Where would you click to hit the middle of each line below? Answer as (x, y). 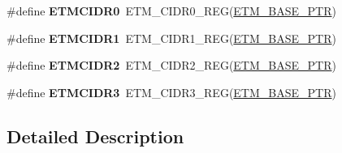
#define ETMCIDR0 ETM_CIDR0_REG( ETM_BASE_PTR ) (171, 11)
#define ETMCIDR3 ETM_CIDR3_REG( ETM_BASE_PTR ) (171, 92)
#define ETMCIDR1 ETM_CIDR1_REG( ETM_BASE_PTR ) (171, 38)
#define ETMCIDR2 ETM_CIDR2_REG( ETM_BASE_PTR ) (171, 65)
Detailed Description (95, 136)
